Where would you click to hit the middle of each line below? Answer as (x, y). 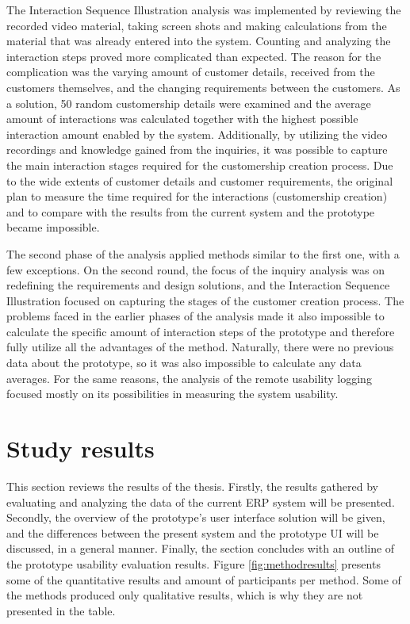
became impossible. (53, 227)
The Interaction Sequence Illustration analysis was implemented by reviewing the (204, 10)
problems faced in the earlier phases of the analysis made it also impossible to (195, 316)
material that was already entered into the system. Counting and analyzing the (199, 41)
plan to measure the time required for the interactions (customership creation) (197, 196)
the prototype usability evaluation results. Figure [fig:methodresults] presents (194, 563)
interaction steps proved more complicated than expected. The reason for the (194, 56)
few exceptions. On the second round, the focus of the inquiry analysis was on (195, 269)
